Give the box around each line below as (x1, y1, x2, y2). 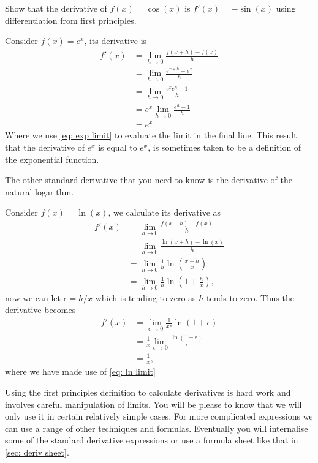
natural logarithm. (5, 185, 74, 198)
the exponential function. (5, 152, 99, 165)
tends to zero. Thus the (206, 291, 294, 304)
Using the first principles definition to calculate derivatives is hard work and (5, 386, 291, 399)
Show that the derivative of (5, 2, 107, 14)
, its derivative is (84, 34, 147, 47)
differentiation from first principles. (5, 13, 137, 26)
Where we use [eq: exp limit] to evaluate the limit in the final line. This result (5, 129, 297, 141)
